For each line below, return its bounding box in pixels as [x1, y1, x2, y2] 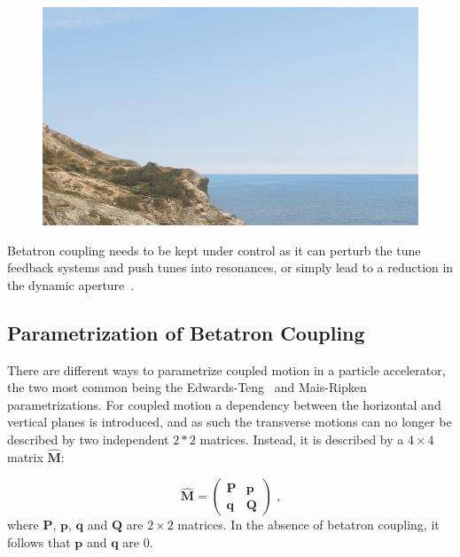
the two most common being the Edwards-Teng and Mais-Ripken [7, 378, 367, 396]
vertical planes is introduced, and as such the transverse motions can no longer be [7, 412, 452, 431]
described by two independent [7, 430, 169, 449]
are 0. [122, 533, 153, 552]
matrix [7, 447, 43, 466]
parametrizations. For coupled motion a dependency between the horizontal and [7, 395, 441, 413]
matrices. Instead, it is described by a [199, 430, 404, 449]
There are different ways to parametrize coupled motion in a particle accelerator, [7, 360, 446, 379]
